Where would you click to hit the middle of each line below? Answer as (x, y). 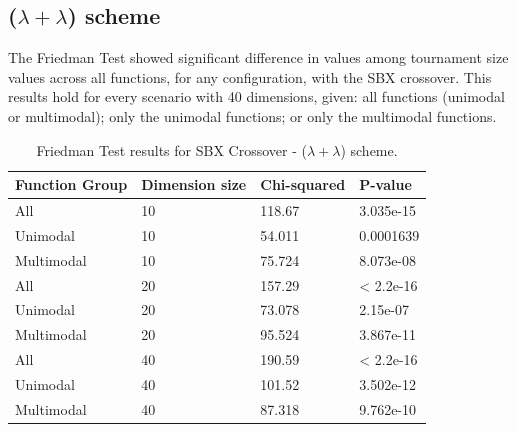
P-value (385, 184)
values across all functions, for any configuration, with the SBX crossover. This (250, 76)
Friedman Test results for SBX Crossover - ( (171, 149)
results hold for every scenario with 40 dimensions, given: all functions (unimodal (256, 96)
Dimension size (194, 184)
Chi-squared (303, 184)
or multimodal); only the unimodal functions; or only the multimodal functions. (252, 115)
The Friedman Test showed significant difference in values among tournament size (258, 57)
